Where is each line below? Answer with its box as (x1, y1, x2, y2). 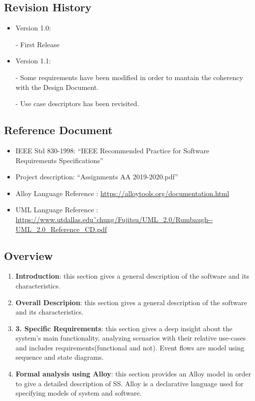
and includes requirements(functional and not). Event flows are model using (15, 342, 245, 352)
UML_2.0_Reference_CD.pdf (15, 224, 107, 234)
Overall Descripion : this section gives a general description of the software (15, 297, 247, 307)
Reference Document (4, 122, 113, 138)
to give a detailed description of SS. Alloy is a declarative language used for (15, 378, 244, 388)
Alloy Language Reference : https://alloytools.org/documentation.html (15, 188, 229, 198)
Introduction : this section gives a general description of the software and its (15, 271, 250, 281)
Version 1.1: (15, 56, 51, 66)
